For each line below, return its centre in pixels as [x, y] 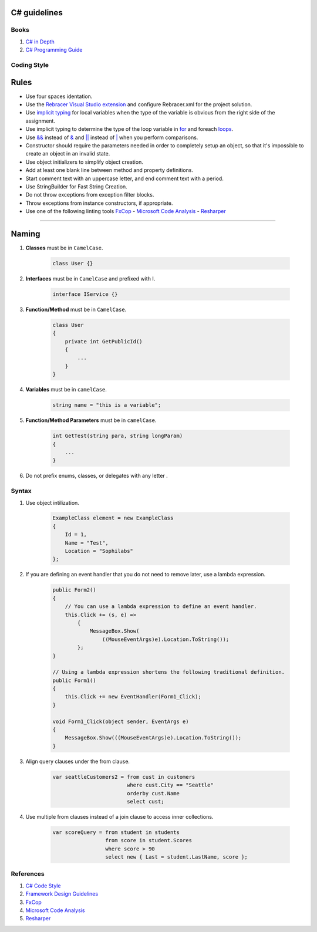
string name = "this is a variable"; [107, 405]
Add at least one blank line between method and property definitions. [109, 170]
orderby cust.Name [153, 793]
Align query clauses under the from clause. [78, 761]
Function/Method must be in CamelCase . [76, 309]
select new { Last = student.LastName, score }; [176, 857]
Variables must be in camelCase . [66, 390]
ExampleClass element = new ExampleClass [113, 518]
